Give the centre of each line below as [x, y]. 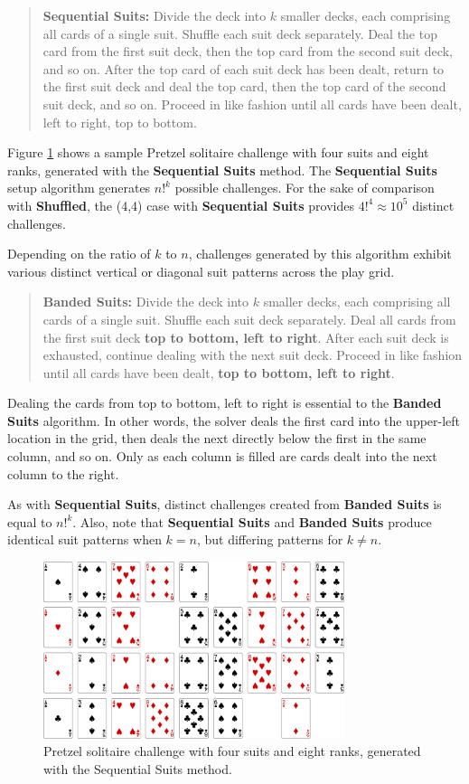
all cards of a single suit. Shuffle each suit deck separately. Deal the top [240, 33]
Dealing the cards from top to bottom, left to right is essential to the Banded [225, 403]
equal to [30, 521]
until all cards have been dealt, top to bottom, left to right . [219, 372]
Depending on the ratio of [79, 254]
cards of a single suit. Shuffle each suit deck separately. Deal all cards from [249, 319]
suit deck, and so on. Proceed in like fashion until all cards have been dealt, [252, 104]
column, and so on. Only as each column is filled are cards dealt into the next [222, 456]
